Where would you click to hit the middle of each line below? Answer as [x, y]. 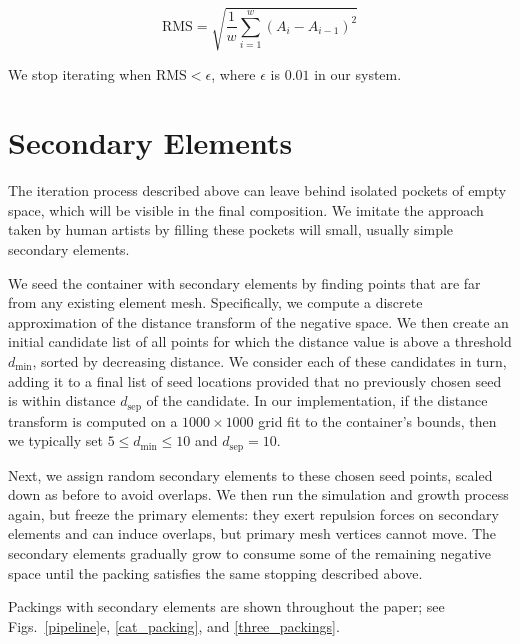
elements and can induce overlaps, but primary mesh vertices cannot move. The [252, 533]
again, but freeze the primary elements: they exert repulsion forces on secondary [253, 513]
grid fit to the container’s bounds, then [377, 420]
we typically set [55, 440]
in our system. [358, 73]
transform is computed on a [93, 420]
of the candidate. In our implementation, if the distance [317, 400]
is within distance [62, 400]
